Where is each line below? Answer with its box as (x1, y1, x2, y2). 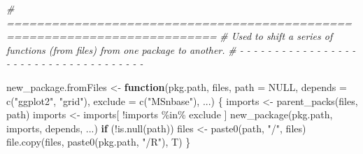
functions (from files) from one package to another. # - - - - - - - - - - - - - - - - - (6, 42, 356, 57)
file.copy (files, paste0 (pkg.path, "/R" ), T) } (6, 134, 191, 149)
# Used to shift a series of (220, 29, 333, 43)
